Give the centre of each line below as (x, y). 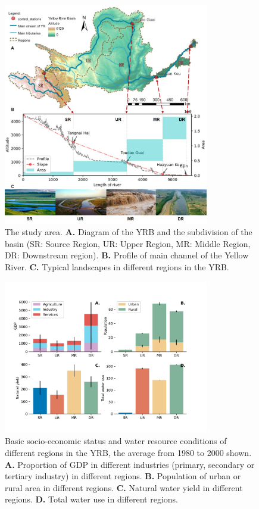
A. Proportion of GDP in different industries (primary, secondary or (130, 464)
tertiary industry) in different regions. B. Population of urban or (123, 476)
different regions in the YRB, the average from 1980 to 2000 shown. (128, 453)
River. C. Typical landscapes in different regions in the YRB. (117, 266)
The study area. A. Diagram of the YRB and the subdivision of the (129, 232)
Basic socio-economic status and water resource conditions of (116, 441)
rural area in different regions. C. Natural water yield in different (124, 487)
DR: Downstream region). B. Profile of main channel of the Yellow (127, 255)
